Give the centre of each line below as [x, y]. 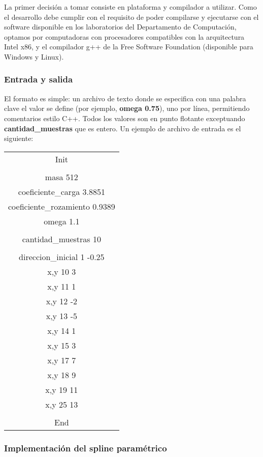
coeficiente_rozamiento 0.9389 [62, 206]
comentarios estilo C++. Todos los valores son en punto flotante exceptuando [125, 118]
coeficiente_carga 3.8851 [61, 191]
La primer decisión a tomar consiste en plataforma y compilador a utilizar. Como [130, 7]
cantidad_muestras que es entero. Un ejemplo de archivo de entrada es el [123, 128]
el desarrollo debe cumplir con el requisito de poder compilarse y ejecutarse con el [131, 17]
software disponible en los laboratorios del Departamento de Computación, [120, 27]
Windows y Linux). [34, 56]
